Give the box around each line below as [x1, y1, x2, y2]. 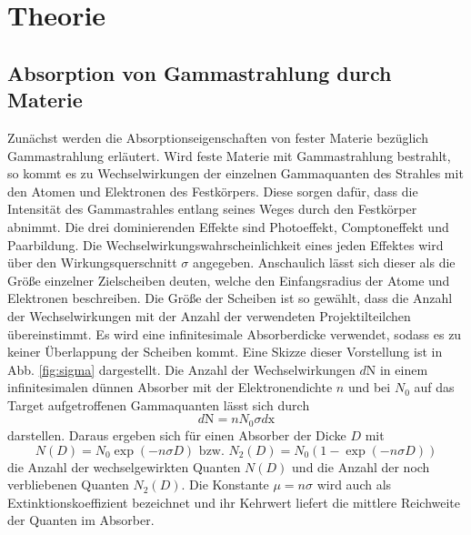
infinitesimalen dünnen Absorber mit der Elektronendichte [7, 378, 333, 397]
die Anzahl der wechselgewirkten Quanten [7, 457, 241, 476]
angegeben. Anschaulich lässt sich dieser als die [192, 253, 456, 272]
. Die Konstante [181, 475, 269, 494]
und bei [347, 378, 391, 397]
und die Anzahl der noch [292, 457, 430, 476]
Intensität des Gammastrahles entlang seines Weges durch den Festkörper [7, 199, 417, 218]
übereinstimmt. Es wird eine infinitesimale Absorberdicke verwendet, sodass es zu [7, 324, 462, 343]
